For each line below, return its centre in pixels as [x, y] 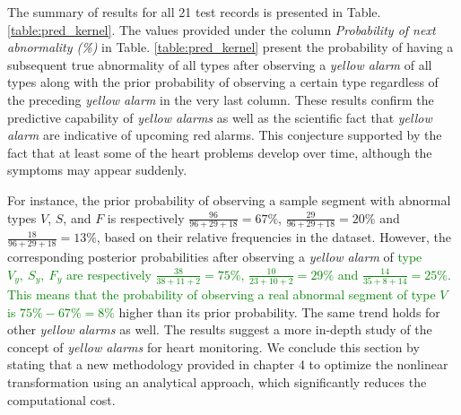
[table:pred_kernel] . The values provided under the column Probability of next [222, 29]
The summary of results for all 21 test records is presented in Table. [194, 12]
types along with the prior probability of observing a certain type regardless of [223, 82]
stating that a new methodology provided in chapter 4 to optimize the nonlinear [228, 364]
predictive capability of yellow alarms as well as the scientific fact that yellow [220, 117]
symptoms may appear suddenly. [97, 170]
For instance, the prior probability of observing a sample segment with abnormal [229, 199]
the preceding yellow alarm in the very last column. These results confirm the [221, 99]
